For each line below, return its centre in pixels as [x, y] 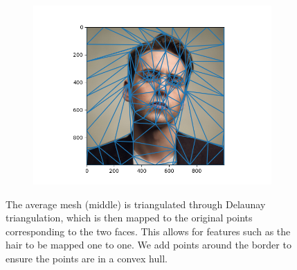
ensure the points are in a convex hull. [87, 258]
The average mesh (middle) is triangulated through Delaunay [136, 204]
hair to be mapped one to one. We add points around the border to [148, 245]
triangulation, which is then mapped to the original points [129, 218]
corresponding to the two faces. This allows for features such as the [148, 231]
